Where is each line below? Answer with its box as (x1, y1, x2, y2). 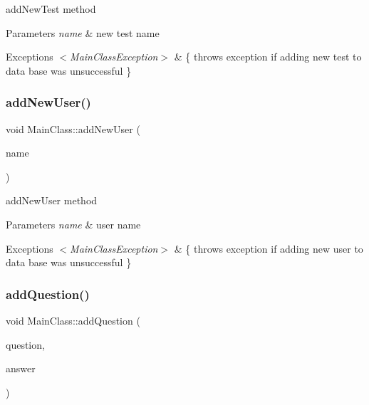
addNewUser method (6, 193, 98, 208)
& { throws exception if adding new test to (174, 49, 362, 64)
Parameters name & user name (6, 216, 141, 231)
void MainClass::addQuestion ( (6, 312, 140, 327)
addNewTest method (6, 1, 96, 16)
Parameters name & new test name (6, 25, 160, 40)
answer (6, 361, 36, 376)
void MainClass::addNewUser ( (6, 121, 140, 136)
